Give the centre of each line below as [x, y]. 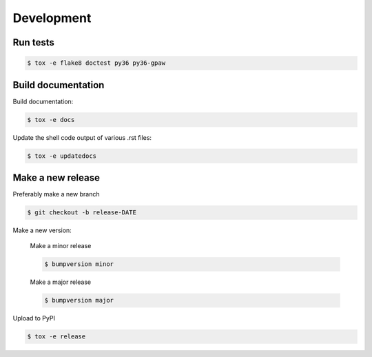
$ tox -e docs [51, 120]
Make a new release [56, 178]
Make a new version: [42, 230]
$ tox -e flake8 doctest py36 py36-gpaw [96, 63]
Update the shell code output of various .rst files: [82, 137]
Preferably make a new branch [56, 194]
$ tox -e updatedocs [62, 156]
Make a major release [61, 282]
